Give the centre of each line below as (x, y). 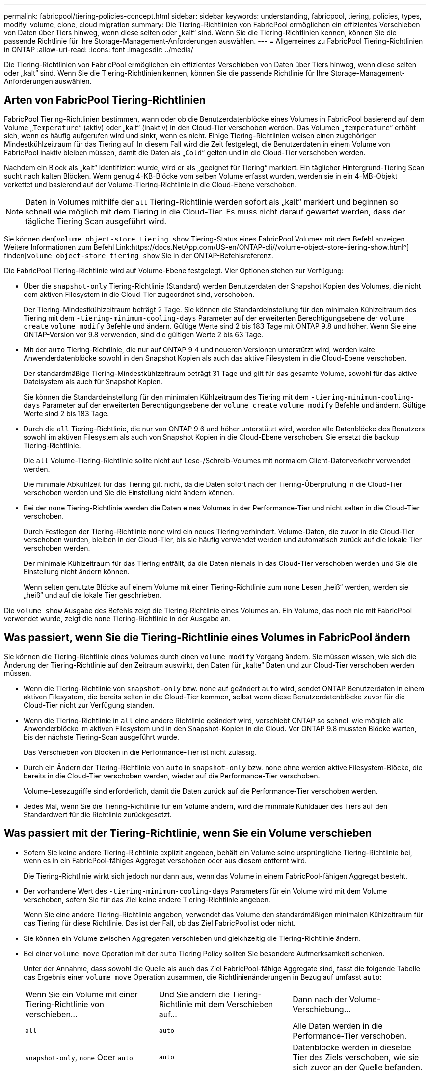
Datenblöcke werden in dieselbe (352, 1047)
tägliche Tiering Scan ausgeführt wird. (96, 221)
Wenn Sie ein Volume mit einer (81, 994)
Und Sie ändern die (194, 994)
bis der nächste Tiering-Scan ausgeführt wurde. (102, 737)
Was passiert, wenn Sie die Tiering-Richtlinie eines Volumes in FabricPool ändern (207, 638)
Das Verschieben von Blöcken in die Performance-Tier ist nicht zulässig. (140, 752)
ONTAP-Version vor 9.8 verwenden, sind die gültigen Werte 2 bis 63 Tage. (144, 334)
